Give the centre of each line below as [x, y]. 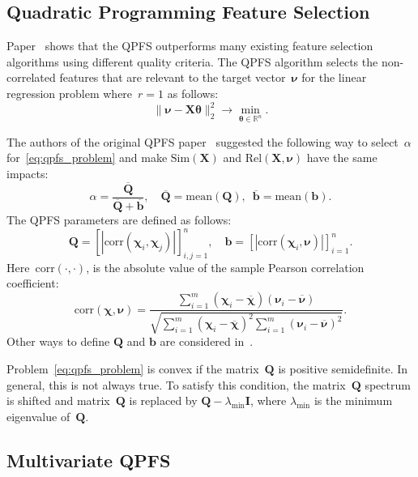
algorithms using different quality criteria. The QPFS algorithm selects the [192, 61]
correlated [31, 77]
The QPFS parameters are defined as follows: [119, 219]
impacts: [28, 174]
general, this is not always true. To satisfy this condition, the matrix [176, 384]
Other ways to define [58, 341]
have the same [342, 158]
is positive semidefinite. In [343, 369]
